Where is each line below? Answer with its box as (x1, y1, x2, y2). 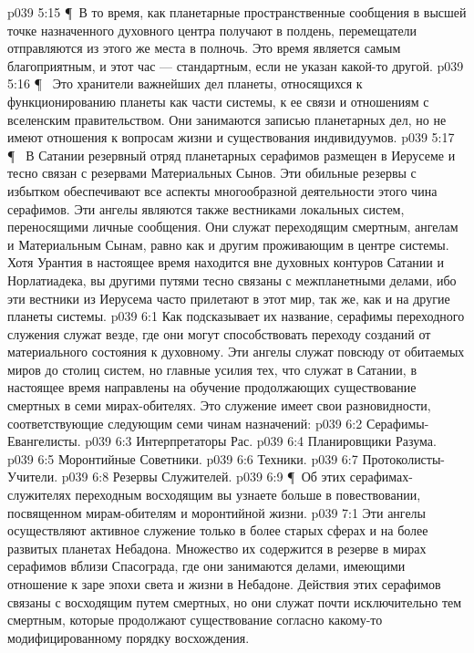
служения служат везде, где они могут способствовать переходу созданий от (7, 324, 431, 343)
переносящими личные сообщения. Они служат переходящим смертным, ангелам (7, 217, 459, 236)
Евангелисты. (7, 431, 81, 451)
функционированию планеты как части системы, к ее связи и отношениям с (7, 91, 429, 110)
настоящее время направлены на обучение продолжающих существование (7, 378, 417, 397)
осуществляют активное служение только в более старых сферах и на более (7, 521, 428, 540)
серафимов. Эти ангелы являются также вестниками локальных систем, (7, 199, 405, 218)
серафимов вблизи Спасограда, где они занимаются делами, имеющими (7, 556, 406, 575)
